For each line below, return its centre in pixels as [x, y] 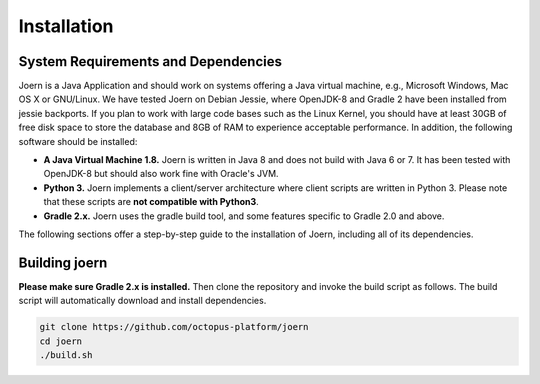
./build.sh [66, 355]
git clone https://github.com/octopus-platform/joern [174, 327]
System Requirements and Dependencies [150, 61]
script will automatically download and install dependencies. [142, 301]
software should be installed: [78, 141]
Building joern [63, 262]
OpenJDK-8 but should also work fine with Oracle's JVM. [161, 174]
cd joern [61, 341]
